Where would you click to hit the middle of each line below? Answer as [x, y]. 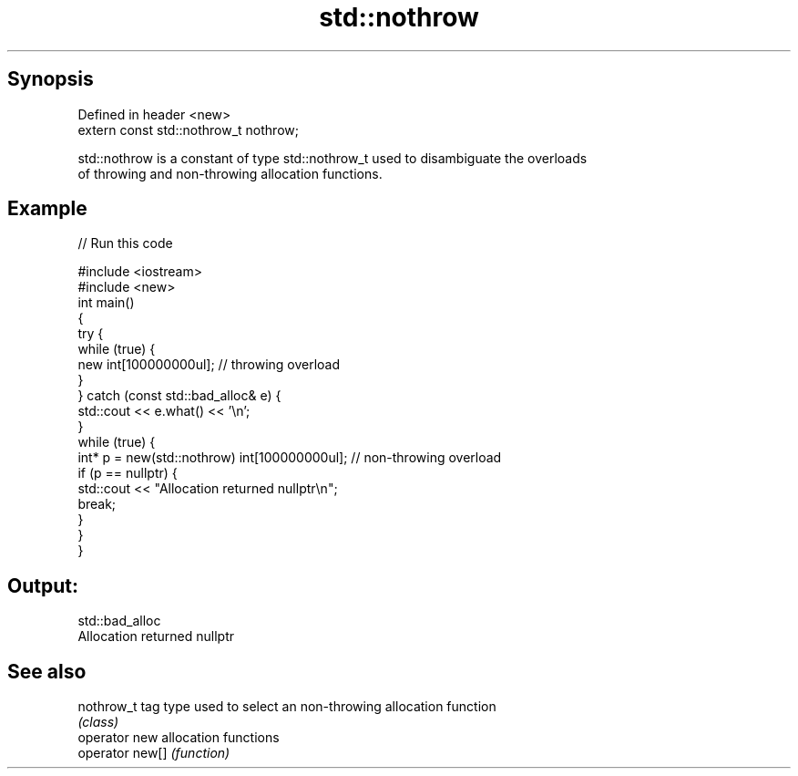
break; [97, 504]
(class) [98, 722]
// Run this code [125, 243]
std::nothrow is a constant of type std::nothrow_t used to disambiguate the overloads [332, 158]
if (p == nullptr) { [128, 473]
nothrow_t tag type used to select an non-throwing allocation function [287, 707]
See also [47, 671]
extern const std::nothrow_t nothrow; [188, 129]
